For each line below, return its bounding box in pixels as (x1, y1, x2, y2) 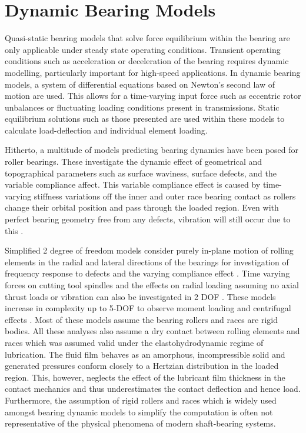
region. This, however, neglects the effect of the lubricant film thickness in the (5, 371, 285, 383)
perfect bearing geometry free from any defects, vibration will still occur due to (5, 213, 291, 225)
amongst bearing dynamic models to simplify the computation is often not (5, 405, 273, 418)
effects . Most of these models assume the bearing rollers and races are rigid (5, 313, 278, 325)
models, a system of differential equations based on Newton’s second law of (5, 78, 275, 90)
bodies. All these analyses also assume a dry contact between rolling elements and (5, 325, 300, 337)
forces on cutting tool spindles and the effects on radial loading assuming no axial (5, 279, 299, 291)
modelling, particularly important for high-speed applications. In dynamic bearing (5, 66, 301, 78)
